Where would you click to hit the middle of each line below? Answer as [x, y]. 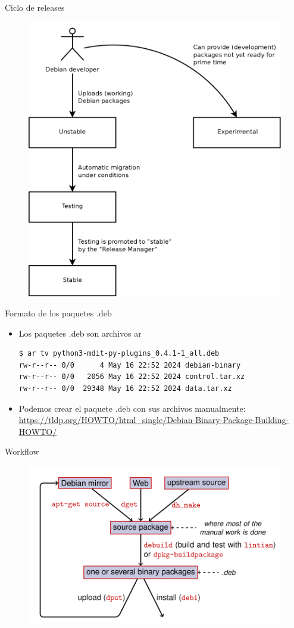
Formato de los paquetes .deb [58, 313]
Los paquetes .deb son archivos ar [80, 333]
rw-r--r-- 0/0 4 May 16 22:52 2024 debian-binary [130, 365]
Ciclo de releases [35, 7]
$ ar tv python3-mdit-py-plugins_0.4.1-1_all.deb [119, 354]
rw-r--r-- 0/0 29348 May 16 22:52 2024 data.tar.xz [125, 389]
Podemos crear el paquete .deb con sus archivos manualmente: [132, 408]
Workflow [22, 451]
